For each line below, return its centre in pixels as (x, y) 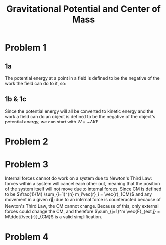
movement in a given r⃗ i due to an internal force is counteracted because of (83, 200)
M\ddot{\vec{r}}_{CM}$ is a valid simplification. (54, 216)
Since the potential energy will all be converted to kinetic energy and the (79, 111)
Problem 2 (27, 142)
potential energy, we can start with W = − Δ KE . (53, 122)
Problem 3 (27, 165)
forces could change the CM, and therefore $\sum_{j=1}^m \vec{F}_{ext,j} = (83, 211)
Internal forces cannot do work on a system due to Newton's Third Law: (79, 178)
